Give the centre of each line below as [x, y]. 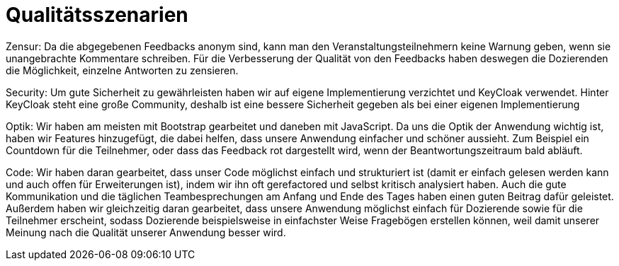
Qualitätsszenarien [97, 15]
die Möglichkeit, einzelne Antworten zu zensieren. [122, 70]
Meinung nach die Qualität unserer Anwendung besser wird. [146, 232]
